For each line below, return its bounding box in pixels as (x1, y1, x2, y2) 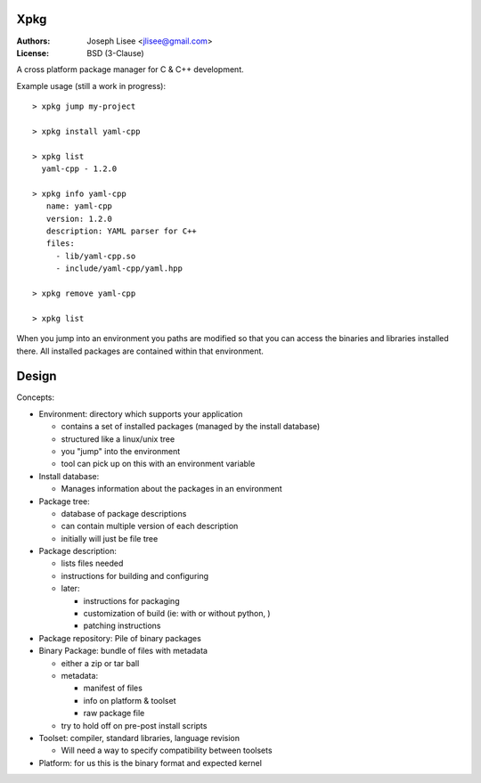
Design (16, 369, 57, 384)
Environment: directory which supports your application (38, 408, 243, 419)
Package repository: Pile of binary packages (38, 632, 202, 643)
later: (61, 583, 80, 594)
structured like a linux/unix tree (61, 433, 175, 445)
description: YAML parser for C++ (45, 225, 198, 236)
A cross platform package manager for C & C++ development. (16, 64, 244, 75)
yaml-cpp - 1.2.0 (41, 164, 118, 174)
